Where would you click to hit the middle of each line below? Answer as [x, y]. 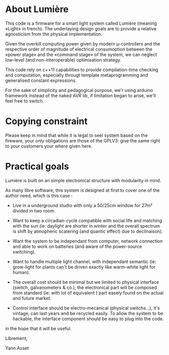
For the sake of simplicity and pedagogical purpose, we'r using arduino [79, 90]
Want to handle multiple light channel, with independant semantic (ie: [84, 262]
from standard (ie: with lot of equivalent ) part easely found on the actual [88, 293]
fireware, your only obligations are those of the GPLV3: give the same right [83, 140]
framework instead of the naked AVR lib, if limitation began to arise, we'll [81, 95]
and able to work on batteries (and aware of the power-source [77, 246]
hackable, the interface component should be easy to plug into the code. [88, 319]
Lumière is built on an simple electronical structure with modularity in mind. [83, 180]
